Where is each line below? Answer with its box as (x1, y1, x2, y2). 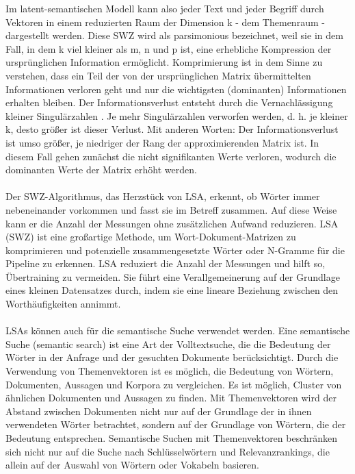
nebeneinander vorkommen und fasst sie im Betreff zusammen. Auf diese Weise (5, 202, 337, 216)
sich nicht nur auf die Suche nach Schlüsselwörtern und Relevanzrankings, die (5, 444, 330, 458)
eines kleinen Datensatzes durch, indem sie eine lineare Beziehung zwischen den (5, 283, 339, 297)
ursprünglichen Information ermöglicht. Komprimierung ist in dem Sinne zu (5, 55, 323, 69)
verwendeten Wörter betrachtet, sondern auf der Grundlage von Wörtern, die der (5, 417, 346, 432)
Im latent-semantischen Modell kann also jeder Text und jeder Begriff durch (5, 1, 324, 15)
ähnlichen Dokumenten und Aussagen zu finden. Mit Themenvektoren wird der (5, 390, 337, 405)
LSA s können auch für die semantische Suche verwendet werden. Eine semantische (5, 323, 350, 338)
